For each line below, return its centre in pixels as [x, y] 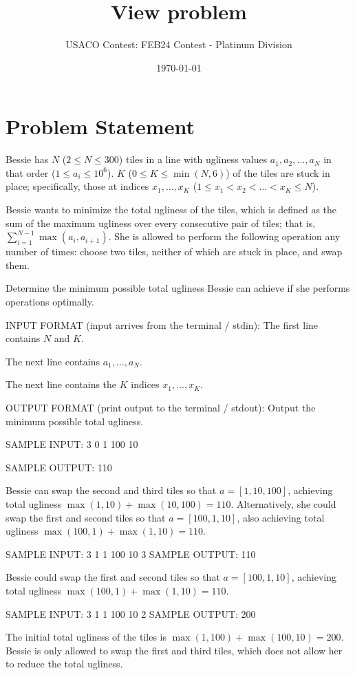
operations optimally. [50, 301]
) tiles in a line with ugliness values [193, 159]
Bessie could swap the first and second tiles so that [113, 577]
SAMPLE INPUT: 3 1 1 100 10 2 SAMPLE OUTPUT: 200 [131, 613]
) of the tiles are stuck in [278, 172]
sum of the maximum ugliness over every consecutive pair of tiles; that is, [161, 223]
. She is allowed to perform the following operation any [224, 236]
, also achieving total [281, 517]
